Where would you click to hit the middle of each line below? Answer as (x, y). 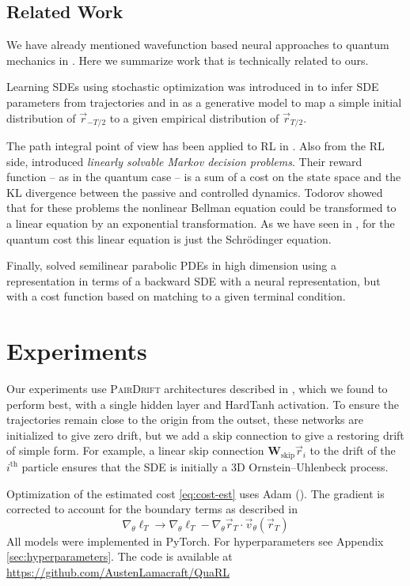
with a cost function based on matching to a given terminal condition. (176, 296)
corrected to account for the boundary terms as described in (152, 509)
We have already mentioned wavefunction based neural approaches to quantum (198, 45)
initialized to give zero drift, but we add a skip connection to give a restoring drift (205, 435)
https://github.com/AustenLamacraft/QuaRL (118, 571)
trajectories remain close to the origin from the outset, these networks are (185, 420)
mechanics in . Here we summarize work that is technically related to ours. (188, 60)
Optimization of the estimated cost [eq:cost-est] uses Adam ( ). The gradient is (196, 493)
